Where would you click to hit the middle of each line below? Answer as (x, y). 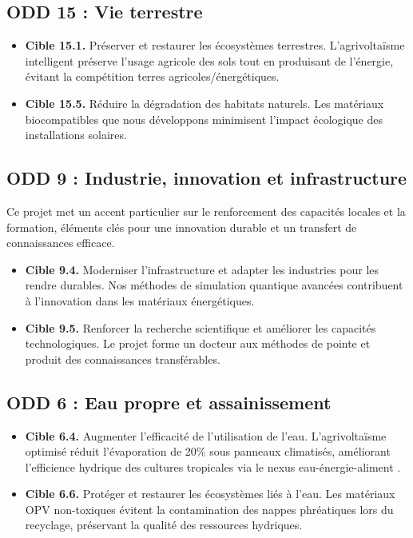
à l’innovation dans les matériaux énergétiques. (140, 300)
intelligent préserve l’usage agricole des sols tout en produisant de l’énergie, (209, 60)
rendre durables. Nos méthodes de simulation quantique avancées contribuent (214, 285)
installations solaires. (76, 135)
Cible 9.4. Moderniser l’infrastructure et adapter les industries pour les (202, 269)
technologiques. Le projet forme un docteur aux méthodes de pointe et (198, 343)
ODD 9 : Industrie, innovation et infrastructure (207, 178)
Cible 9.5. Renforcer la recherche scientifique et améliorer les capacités (201, 327)
